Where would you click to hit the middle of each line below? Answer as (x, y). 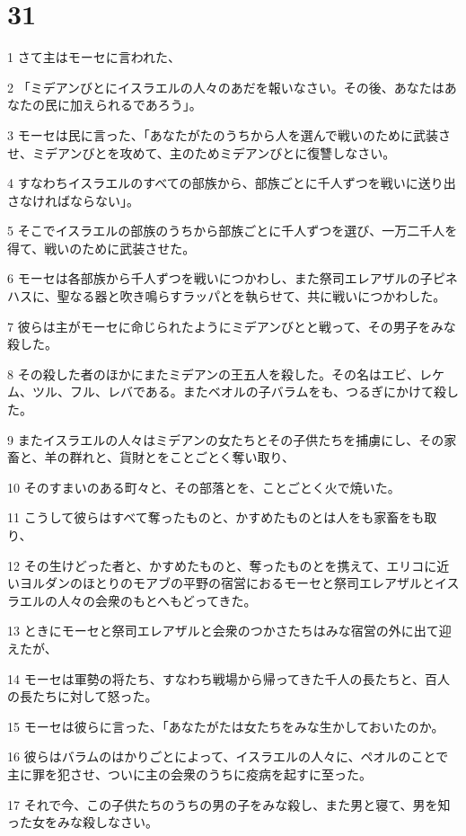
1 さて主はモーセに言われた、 (94, 57)
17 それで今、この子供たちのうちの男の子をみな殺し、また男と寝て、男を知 (229, 804)
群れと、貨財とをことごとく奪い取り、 (182, 457)
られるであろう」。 (148, 105)
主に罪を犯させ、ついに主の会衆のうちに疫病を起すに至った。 (189, 774)
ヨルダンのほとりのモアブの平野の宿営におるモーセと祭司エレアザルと (227, 583)
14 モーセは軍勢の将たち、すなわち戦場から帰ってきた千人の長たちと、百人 (229, 678)
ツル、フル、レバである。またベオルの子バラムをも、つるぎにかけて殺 (239, 391)
